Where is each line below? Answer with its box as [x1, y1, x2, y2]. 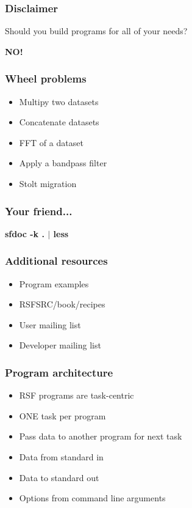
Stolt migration [19, 177, 77, 190]
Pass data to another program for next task [19, 430, 182, 443]
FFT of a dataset [19, 136, 84, 149]
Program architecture [5, 364, 113, 380]
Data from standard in [19, 451, 104, 463]
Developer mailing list [19, 339, 101, 352]
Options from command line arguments [19, 491, 166, 504]
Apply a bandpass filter [19, 156, 107, 169]
